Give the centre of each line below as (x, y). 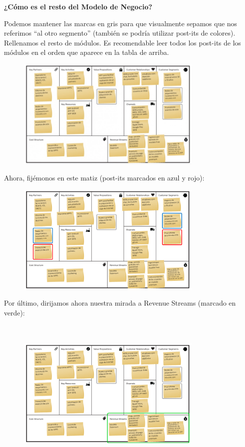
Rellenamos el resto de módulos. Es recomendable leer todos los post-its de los (122, 42)
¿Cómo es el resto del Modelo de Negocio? (78, 6)
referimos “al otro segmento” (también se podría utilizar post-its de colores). (120, 33)
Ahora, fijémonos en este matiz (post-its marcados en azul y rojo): (104, 178)
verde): (15, 312)
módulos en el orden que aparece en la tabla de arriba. (86, 52)
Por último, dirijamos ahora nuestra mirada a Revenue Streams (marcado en (120, 303)
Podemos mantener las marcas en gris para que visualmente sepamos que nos (121, 23)
